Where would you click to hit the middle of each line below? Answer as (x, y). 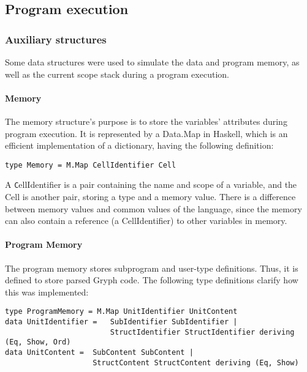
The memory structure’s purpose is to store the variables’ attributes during (146, 121)
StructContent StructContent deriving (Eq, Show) (196, 363)
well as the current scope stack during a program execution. (117, 74)
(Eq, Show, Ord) (38, 342)
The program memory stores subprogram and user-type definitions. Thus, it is (152, 268)
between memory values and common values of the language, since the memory (153, 208)
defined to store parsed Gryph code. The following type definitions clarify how (152, 280)
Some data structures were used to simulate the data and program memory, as (152, 62)
